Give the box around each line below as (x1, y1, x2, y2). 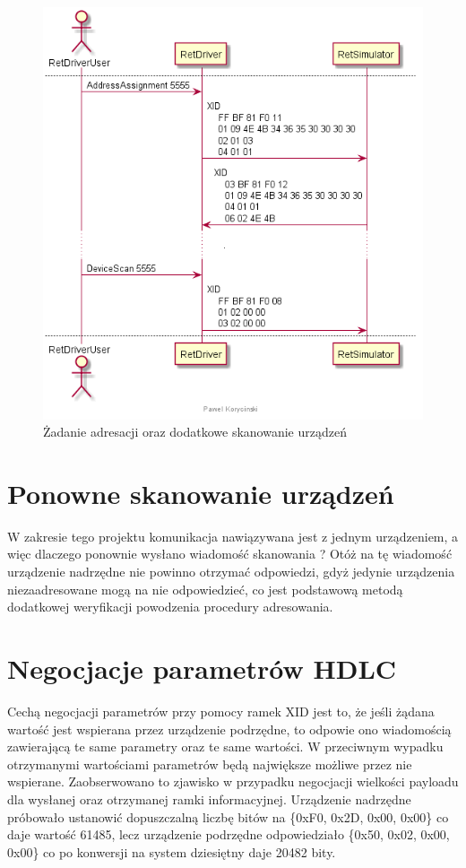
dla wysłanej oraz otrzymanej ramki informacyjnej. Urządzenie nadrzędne (7, 789, 411, 808)
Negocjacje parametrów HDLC (7, 650, 397, 687)
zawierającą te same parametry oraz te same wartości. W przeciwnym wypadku (7, 737, 444, 756)
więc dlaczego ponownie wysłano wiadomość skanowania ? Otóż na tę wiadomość (7, 544, 453, 563)
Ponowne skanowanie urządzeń (7, 474, 394, 511)
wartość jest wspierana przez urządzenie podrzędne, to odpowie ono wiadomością (7, 719, 452, 738)
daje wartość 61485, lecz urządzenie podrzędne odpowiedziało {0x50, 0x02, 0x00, (7, 825, 450, 844)
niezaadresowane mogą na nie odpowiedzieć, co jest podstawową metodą (7, 579, 403, 598)
